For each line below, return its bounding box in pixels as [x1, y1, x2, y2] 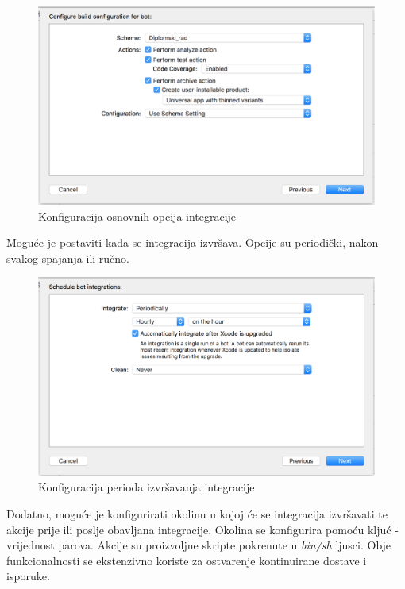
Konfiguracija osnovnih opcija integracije [38, 207, 237, 224]
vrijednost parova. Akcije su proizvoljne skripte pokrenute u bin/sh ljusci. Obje [6, 537, 391, 553]
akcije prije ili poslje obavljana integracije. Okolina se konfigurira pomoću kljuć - [6, 521, 399, 537]
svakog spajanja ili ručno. [6, 249, 129, 266]
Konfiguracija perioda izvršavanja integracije [38, 479, 255, 495]
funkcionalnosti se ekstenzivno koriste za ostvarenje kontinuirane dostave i [6, 552, 367, 568]
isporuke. [6, 568, 50, 584]
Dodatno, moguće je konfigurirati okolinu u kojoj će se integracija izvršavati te [6, 505, 388, 522]
